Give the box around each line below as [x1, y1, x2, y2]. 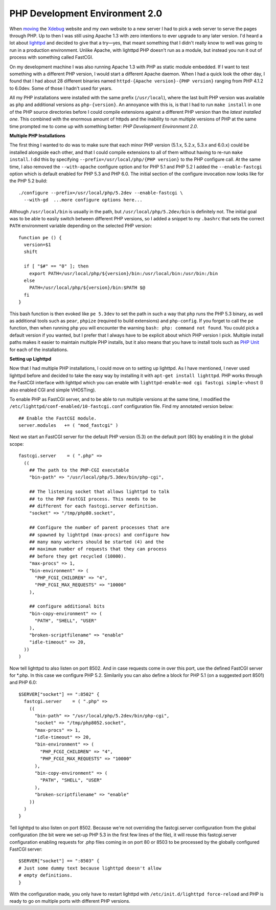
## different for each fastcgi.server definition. [29, 503, 159, 509]
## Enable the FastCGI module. [18, 415, 97, 421]
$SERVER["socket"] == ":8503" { [18, 858, 100, 864]
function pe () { [18, 235, 62, 240]
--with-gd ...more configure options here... [24, 197, 143, 203]
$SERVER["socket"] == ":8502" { [18, 691, 100, 697]
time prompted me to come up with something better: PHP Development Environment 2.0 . [9, 123, 198, 129]
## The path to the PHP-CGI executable [29, 467, 129, 473]
